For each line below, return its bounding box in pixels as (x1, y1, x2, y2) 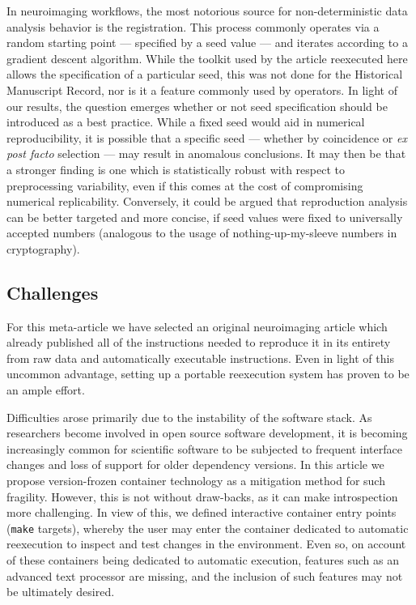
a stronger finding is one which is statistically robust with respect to (6, 160, 345, 177)
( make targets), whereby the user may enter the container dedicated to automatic (6, 519, 409, 536)
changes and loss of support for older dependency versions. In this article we (6, 456, 384, 473)
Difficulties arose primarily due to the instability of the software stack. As (6, 408, 372, 425)
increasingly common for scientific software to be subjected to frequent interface (6, 440, 402, 457)
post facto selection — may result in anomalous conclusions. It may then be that (6, 145, 406, 162)
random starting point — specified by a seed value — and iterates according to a (6, 34, 408, 51)
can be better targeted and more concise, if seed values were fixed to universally (6, 208, 403, 225)
